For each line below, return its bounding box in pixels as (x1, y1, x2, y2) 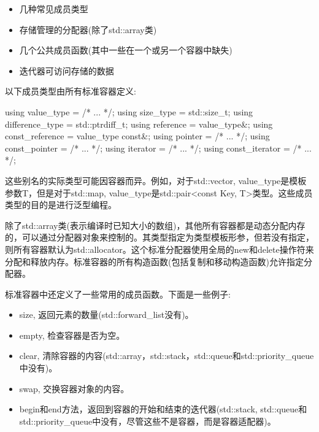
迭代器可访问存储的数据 (19, 64, 114, 77)
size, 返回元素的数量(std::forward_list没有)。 (19, 308, 194, 321)
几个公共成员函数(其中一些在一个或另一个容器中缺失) (19, 44, 233, 56)
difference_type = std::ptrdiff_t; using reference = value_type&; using (5, 117, 273, 130)
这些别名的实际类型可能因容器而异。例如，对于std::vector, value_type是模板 (5, 174, 307, 187)
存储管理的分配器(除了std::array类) (19, 23, 157, 36)
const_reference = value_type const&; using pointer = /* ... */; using (5, 129, 270, 142)
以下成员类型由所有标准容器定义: (5, 85, 136, 98)
